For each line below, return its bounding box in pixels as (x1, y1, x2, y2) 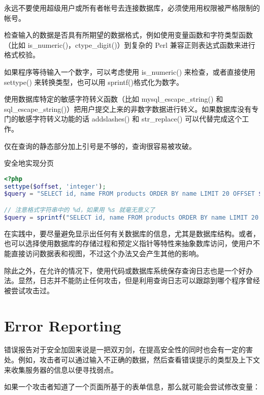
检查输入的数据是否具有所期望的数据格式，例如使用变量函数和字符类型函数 (4, 29, 253, 40)
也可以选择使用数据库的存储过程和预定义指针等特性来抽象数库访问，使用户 (4, 238, 253, 249)
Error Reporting (4, 315, 121, 336)
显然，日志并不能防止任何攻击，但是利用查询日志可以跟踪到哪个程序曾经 (18, 275, 260, 286)
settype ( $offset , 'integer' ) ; (4, 183, 106, 190)
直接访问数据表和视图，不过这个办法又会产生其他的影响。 (11, 248, 203, 258)
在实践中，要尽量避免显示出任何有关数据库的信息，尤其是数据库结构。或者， (4, 228, 260, 238)
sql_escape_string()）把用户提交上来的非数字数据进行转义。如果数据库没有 (4, 103, 252, 114)
